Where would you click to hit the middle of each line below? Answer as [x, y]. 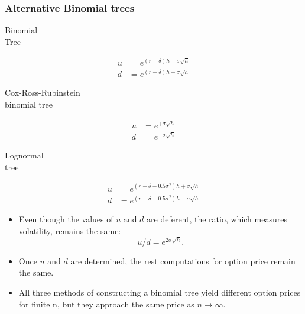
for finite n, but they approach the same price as [106, 304]
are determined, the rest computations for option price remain [183, 260]
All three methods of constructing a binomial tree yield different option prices [160, 292]
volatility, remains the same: [70, 230]
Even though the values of [66, 219]
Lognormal [24, 155]
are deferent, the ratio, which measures [217, 219]
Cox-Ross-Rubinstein [43, 93]
